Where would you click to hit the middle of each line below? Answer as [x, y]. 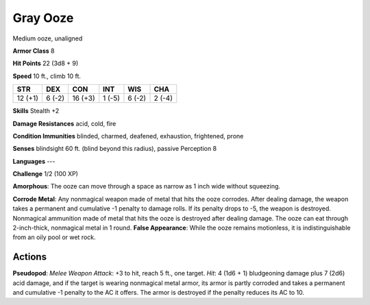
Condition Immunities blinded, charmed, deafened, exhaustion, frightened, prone [128, 136]
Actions [30, 257]
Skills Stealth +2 [36, 111]
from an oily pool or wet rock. [54, 237]
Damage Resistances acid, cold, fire [64, 123]
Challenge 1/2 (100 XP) [46, 174]
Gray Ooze [43, 18]
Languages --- [34, 161]
